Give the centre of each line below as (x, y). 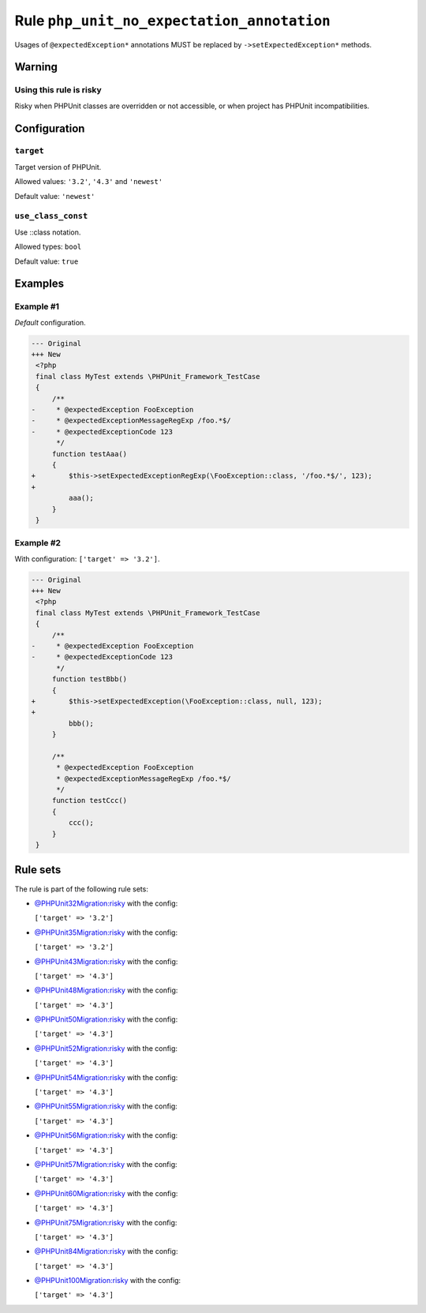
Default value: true (47, 261)
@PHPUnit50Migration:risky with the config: (106, 1019)
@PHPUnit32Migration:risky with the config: (106, 903)
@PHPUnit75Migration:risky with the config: (106, 1222)
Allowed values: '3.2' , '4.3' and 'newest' (89, 182)
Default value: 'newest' (55, 196)
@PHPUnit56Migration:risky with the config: (106, 1135)
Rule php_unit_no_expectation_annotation (172, 21)
